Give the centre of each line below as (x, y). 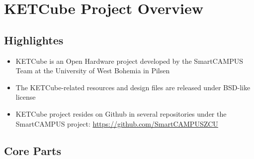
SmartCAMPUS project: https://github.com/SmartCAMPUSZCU (117, 123)
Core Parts (33, 150)
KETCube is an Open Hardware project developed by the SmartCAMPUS (129, 61)
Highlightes (34, 40)
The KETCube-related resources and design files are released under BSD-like (133, 87)
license (26, 97)
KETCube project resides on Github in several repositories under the (121, 113)
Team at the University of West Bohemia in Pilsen (93, 71)
